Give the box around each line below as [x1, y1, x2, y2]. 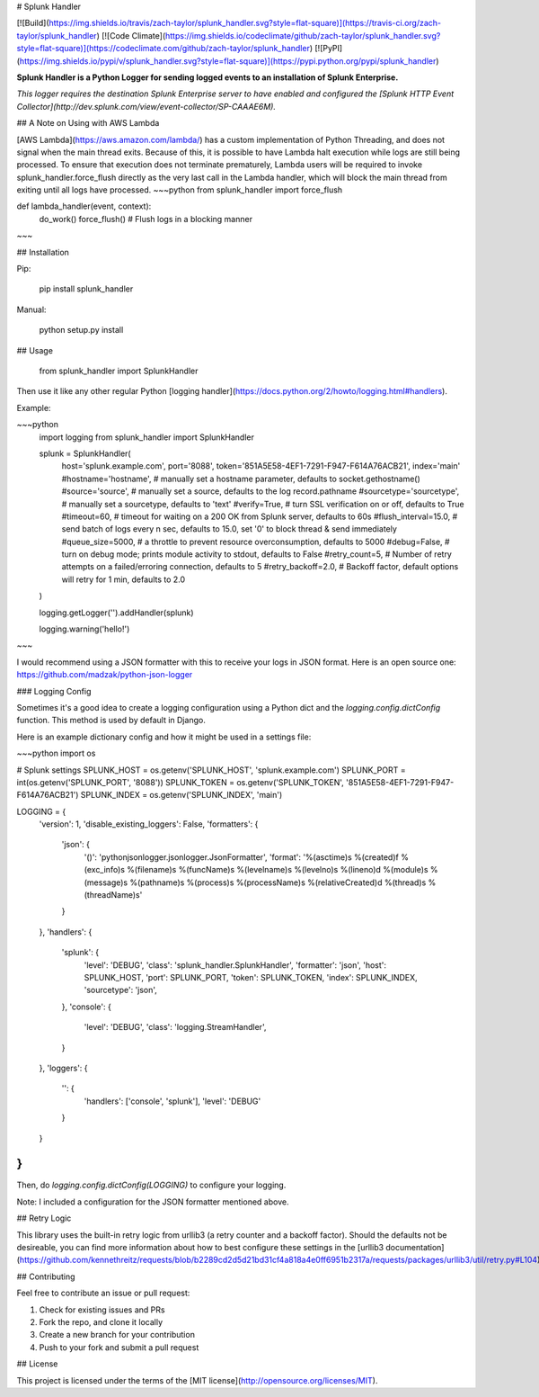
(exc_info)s [84, 864, 126, 875]
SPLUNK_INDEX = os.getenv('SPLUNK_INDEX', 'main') [80, 790, 283, 801]
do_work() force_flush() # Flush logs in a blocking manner [39, 213, 253, 224]
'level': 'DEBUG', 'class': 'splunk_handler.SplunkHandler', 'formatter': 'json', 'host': [84, 959, 386, 971]
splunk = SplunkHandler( [39, 448, 131, 459]
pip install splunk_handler [39, 283, 134, 294]
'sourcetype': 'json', [84, 985, 157, 996]
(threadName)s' [84, 890, 143, 900]
